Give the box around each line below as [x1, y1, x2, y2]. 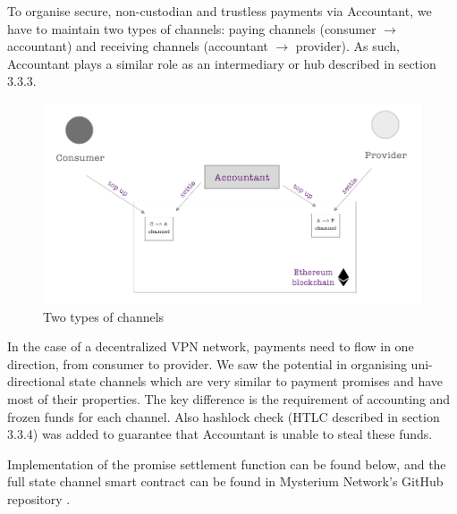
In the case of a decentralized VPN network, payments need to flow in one [7, 337, 414, 356]
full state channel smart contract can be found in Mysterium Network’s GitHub [7, 472, 444, 491]
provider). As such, [295, 37, 400, 55]
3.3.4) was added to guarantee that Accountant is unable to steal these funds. [7, 425, 433, 443]
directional [7, 372, 65, 391]
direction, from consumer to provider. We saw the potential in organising [7, 354, 407, 373]
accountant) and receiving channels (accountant [7, 37, 268, 55]
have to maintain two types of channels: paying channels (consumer [7, 19, 377, 38]
